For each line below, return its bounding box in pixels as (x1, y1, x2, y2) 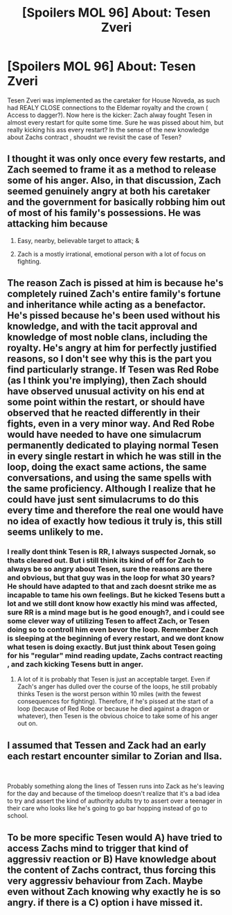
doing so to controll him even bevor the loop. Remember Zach (7, 625, 219, 634)
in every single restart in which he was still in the (7, 450, 222, 462)
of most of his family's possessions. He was (7, 207, 201, 219)
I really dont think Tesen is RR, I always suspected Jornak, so (7, 547, 216, 557)
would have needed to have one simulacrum (7, 429, 202, 441)
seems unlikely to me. (7, 526, 104, 538)
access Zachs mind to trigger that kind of (7, 842, 189, 854)
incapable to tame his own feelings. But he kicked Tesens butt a (7, 590, 226, 600)
